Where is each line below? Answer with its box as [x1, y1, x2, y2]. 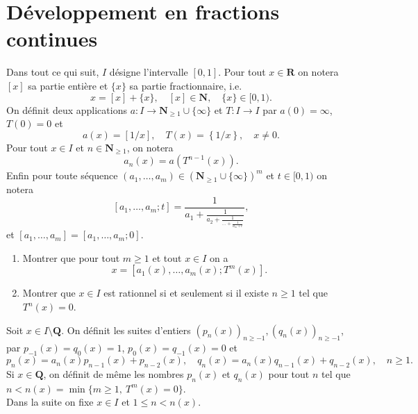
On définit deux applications [6, 102, 127, 117]
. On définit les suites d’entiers [61, 322, 191, 337]
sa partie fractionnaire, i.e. [129, 78, 242, 92]
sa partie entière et [28, 78, 108, 92]
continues [6, 24, 98, 53]
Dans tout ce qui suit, [6, 65, 99, 79]
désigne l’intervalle [109, 65, 188, 79]
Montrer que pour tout [22, 250, 120, 265]
